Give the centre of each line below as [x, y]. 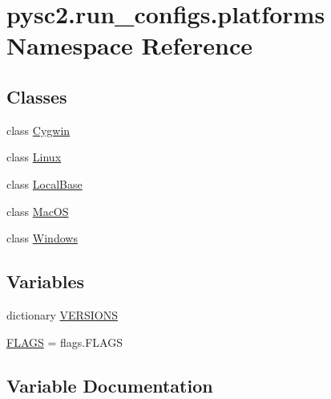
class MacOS [38, 211]
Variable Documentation [110, 385]
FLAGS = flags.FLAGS [65, 342]
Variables [46, 281]
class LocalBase [44, 183]
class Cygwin [38, 130]
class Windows [42, 238]
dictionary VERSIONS [62, 314]
